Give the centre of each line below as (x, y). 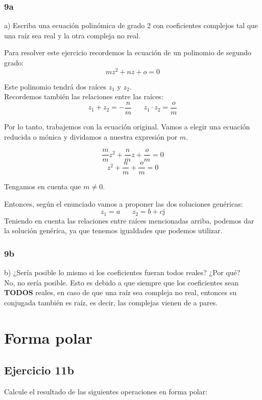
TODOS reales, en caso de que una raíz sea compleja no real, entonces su (120, 292)
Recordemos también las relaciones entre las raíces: (84, 96)
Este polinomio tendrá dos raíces (55, 86)
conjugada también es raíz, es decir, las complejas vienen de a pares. (111, 303)
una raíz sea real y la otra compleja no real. (72, 35)
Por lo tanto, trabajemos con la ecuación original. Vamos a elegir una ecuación (127, 126)
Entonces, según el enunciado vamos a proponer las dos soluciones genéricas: (124, 203)
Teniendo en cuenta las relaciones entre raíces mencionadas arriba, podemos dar (129, 220)
